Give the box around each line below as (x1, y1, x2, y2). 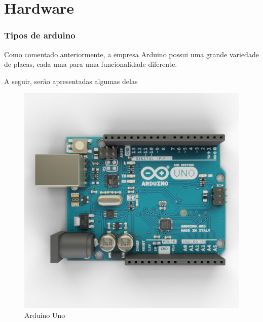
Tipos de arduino (4, 29, 76, 42)
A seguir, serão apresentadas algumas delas (4, 75, 138, 86)
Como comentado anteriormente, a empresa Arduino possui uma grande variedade (4, 49, 259, 59)
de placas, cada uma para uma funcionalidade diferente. (4, 59, 177, 69)
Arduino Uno (24, 309, 65, 320)
